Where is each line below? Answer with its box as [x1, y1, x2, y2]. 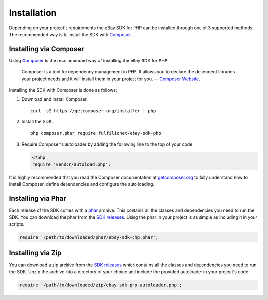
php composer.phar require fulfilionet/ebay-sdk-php [30, 130, 161, 136]
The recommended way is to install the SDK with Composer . [9, 31, 132, 37]
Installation [9, 7, 57, 18]
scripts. [9, 221, 25, 227]
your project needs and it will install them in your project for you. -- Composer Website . [21, 76, 201, 82]
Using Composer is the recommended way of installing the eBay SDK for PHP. [9, 58, 169, 63]
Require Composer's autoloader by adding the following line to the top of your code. [21, 141, 194, 147]
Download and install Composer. [21, 96, 88, 102]
